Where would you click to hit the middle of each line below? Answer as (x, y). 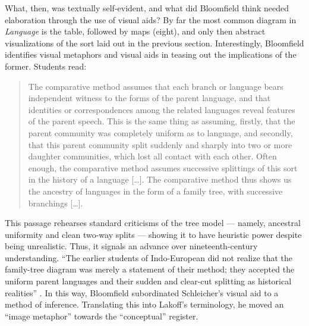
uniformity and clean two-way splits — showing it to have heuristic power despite (153, 234)
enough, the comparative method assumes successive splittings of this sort (163, 167)
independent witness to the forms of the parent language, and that (149, 98)
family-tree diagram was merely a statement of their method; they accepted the (150, 269)
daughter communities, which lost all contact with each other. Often (152, 156)
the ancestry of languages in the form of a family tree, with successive (155, 191)
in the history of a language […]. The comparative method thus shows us (160, 179)
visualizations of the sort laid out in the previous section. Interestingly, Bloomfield (154, 43)
